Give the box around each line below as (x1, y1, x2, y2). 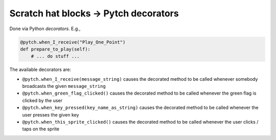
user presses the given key (22, 111, 79, 118)
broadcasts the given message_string (22, 83, 106, 89)
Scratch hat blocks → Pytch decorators (9, 8, 179, 19)
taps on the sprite (22, 126, 60, 132)
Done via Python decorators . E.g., (9, 26, 81, 32)
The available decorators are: (9, 66, 72, 73)
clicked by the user (22, 97, 62, 103)
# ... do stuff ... (31, 54, 80, 59)
